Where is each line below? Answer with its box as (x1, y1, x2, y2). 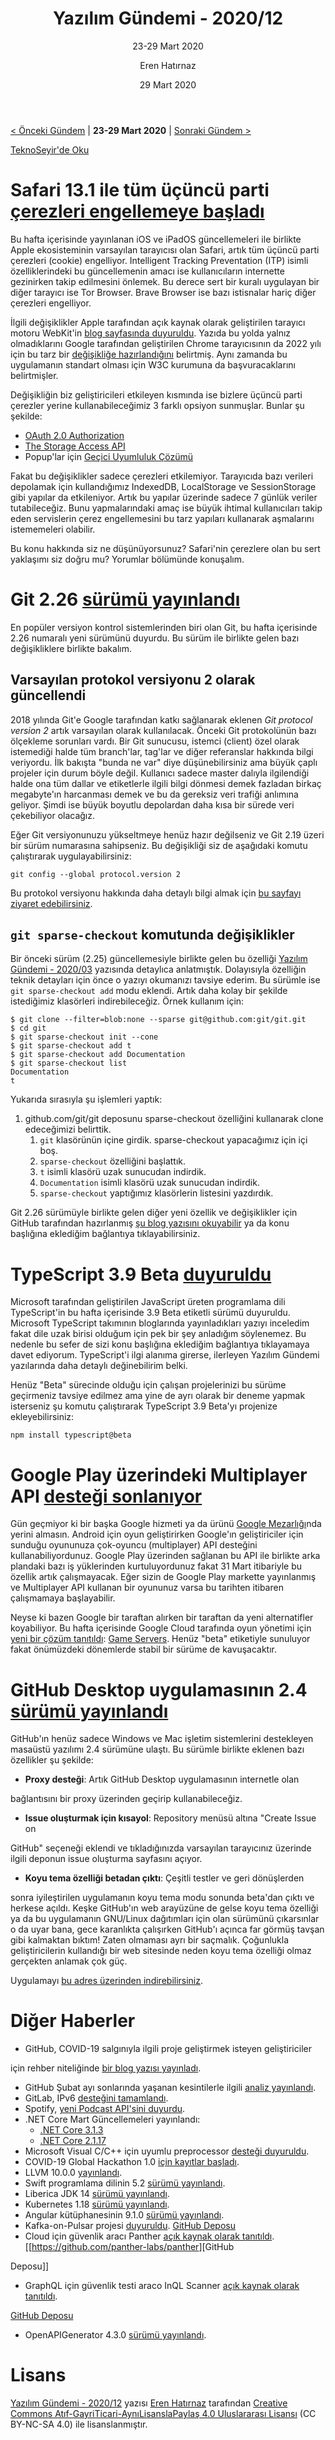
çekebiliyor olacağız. (10, 809, 96, 821)
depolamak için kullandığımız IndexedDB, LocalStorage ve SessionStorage (10, 480, 317, 492)
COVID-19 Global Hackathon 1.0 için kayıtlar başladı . (24, 2156, 240, 2168)
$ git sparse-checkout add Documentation (10, 1050, 186, 1060)
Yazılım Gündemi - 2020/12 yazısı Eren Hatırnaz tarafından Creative (10, 2397, 288, 2409)
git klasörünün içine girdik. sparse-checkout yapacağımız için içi (39, 1134, 308, 1146)
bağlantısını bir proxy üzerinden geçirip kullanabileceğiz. (10, 1793, 243, 1805)
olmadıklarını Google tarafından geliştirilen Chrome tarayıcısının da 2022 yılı (10, 337, 322, 349)
